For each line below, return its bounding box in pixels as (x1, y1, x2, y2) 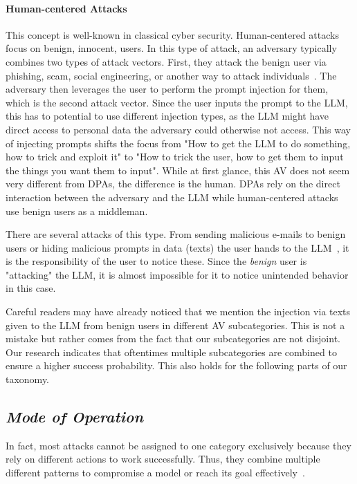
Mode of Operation (6, 406, 144, 427)
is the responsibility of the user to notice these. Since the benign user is (6, 254, 307, 268)
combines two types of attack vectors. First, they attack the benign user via (6, 54, 327, 68)
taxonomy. (6, 372, 50, 387)
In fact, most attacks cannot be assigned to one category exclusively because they (6, 438, 351, 452)
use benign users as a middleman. (6, 203, 148, 218)
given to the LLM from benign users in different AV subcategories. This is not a (6, 317, 345, 332)
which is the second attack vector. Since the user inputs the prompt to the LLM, (6, 95, 348, 109)
